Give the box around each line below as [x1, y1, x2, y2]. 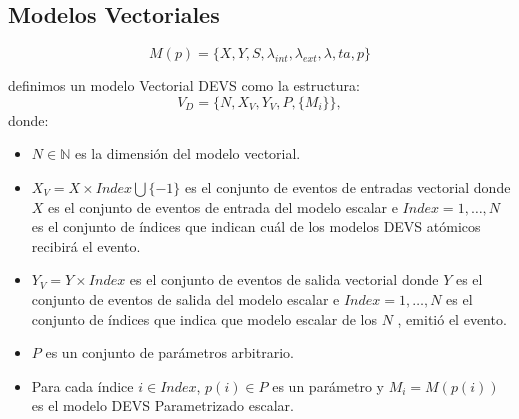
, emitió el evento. [397, 308, 507, 329]
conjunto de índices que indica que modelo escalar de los [31, 308, 377, 329]
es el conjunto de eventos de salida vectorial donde [129, 269, 439, 290]
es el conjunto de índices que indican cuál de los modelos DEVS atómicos [31, 216, 481, 237]
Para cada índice [31, 375, 134, 396]
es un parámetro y [272, 375, 384, 396]
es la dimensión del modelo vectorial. [74, 143, 301, 164]
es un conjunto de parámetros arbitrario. [45, 342, 294, 363]
